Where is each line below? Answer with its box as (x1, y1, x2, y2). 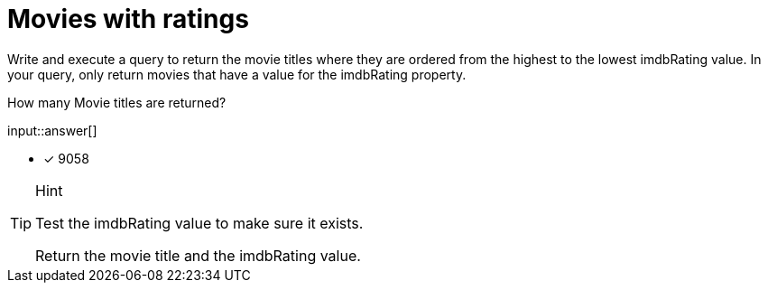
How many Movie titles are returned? (7, 94, 227, 110)
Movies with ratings (7, 4, 249, 34)
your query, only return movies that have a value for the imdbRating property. (7, 66, 467, 82)
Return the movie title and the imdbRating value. (35, 246, 361, 265)
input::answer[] (7, 122, 97, 138)
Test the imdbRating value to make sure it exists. (35, 213, 364, 232)
